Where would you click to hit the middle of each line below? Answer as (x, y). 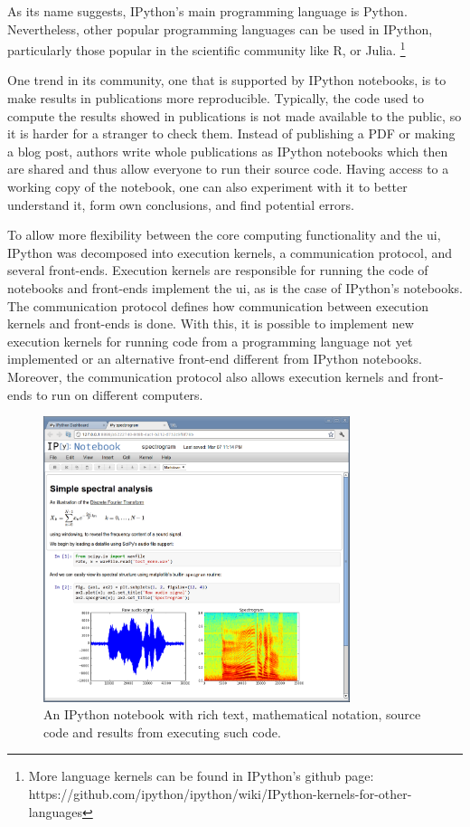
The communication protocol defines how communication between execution (218, 305)
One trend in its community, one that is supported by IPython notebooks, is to (227, 80)
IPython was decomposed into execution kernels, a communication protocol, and (230, 252)
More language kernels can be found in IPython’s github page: (201, 776)
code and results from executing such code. (162, 732)
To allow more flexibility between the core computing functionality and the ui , (224, 235)
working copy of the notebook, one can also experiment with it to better (207, 186)
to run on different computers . (119, 394)
